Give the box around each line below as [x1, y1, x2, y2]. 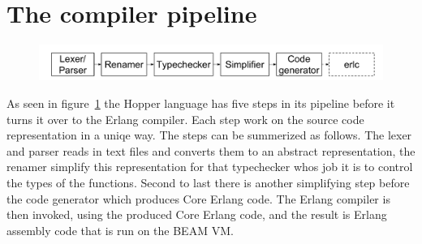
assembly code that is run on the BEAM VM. [6, 221, 234, 238]
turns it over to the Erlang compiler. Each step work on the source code [6, 110, 364, 127]
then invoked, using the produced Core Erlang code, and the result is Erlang [6, 206, 387, 223]
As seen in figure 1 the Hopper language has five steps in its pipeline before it [6, 95, 395, 112]
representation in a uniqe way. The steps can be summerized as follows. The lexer [6, 126, 412, 143]
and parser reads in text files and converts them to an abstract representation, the [6, 142, 416, 159]
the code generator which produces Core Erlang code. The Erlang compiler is [6, 190, 390, 207]
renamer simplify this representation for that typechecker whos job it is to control [6, 158, 413, 175]
